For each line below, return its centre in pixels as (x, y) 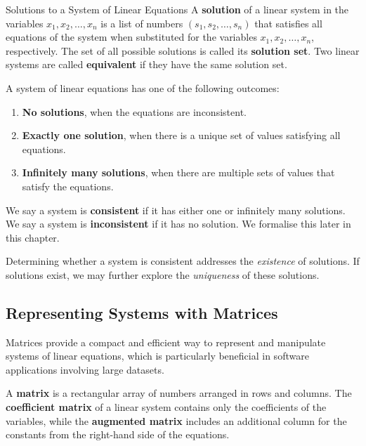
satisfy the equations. (68, 186)
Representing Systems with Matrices (142, 312)
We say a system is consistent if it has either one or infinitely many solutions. (176, 210)
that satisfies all (288, 23)
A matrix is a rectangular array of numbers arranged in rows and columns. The (179, 393)
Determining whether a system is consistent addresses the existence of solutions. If (183, 261)
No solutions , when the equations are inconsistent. (134, 111)
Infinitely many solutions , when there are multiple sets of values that (178, 172)
